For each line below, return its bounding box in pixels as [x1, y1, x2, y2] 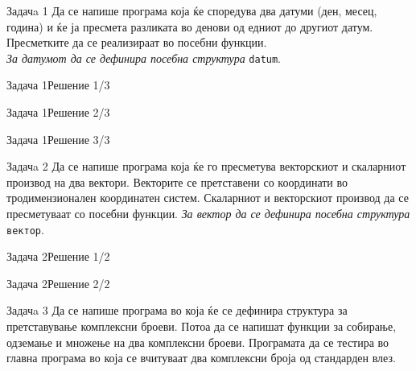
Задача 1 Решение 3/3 [6, 130, 110, 147]
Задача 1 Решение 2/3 [6, 104, 110, 121]
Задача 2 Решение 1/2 [6, 248, 110, 265]
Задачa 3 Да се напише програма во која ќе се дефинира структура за [6, 302, 348, 319]
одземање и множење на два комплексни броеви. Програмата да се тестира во [6, 333, 389, 350]
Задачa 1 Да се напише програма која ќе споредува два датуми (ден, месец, [6, 2, 377, 19]
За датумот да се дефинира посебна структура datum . [6, 49, 282, 66]
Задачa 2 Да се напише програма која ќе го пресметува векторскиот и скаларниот [6, 158, 406, 175]
